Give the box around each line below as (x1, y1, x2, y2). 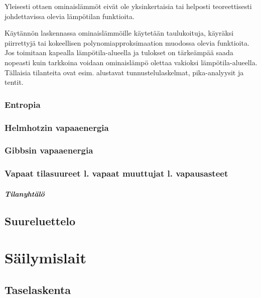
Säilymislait (5, 247, 86, 268)
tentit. (5, 77, 24, 87)
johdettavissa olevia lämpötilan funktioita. (5, 11, 135, 21)
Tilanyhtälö (5, 188, 45, 199)
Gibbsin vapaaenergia (5, 144, 93, 157)
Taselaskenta (5, 281, 71, 297)
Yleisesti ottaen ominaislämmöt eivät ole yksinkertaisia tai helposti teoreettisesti (5, 1, 252, 11)
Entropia (5, 98, 41, 110)
